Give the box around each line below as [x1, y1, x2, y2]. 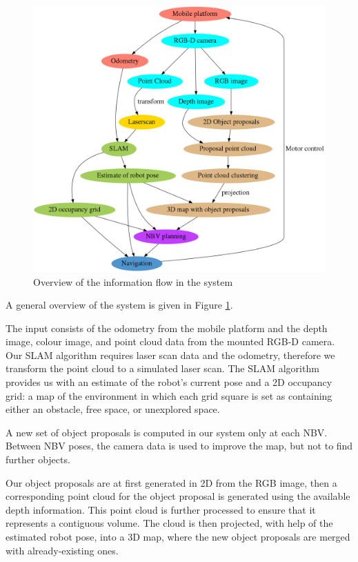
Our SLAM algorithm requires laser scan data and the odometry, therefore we [6, 347, 335, 362]
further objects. [6, 452, 70, 467]
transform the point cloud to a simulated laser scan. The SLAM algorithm [6, 361, 319, 376]
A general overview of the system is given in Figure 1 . [6, 298, 233, 312]
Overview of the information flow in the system [33, 274, 233, 289]
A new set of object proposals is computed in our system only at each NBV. [6, 425, 328, 439]
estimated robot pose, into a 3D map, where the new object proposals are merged [6, 530, 350, 543]
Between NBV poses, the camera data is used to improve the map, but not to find [6, 438, 353, 453]
